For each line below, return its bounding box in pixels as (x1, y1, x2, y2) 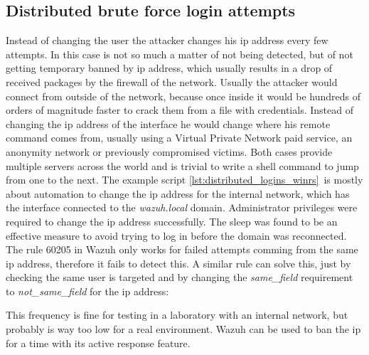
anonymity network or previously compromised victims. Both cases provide (6, 144, 333, 159)
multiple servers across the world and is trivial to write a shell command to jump (6, 158, 359, 173)
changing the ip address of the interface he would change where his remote (6, 116, 331, 131)
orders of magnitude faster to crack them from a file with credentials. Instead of (6, 102, 353, 117)
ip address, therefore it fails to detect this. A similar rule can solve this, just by (6, 255, 351, 270)
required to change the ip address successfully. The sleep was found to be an (6, 213, 338, 228)
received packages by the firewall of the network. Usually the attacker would (6, 74, 338, 89)
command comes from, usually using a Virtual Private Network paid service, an (6, 130, 353, 145)
